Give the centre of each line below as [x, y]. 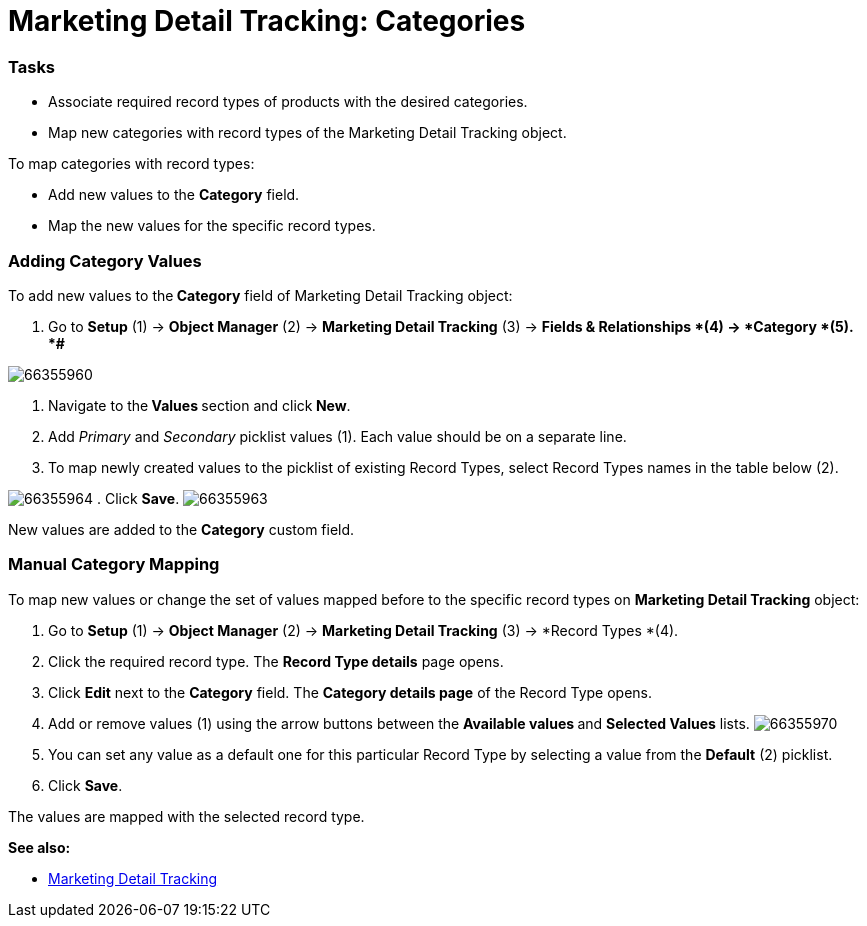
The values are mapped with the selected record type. [186, 816]
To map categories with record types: [131, 164]
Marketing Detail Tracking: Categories [267, 21]
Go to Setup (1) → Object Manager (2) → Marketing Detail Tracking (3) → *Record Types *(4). [363, 630]
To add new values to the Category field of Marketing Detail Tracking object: [260, 295]
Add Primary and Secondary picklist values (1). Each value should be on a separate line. [337, 436]
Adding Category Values [105, 260]
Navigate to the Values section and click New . [199, 405]
